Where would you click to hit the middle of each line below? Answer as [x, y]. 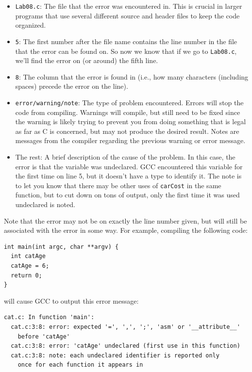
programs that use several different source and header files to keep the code [127, 15]
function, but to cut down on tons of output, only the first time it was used [127, 195]
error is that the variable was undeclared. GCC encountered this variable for [129, 166]
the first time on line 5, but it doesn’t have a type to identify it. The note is [128, 176]
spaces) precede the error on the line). [72, 86]
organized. [31, 25]
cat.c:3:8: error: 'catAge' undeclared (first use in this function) [126, 346]
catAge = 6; [30, 266]
